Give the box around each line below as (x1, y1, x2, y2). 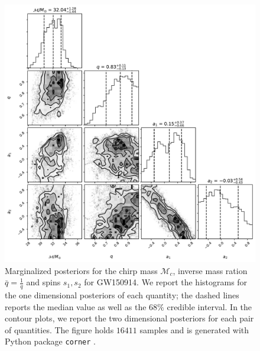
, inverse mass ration (173, 264, 248, 276)
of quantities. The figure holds (5, 323, 114, 336)
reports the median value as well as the (5, 300, 147, 313)
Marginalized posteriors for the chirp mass (5, 264, 158, 276)
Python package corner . (5, 335, 96, 347)
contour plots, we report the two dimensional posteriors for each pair (5, 312, 254, 324)
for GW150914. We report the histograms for (84, 276, 248, 288)
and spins (26, 276, 61, 288)
